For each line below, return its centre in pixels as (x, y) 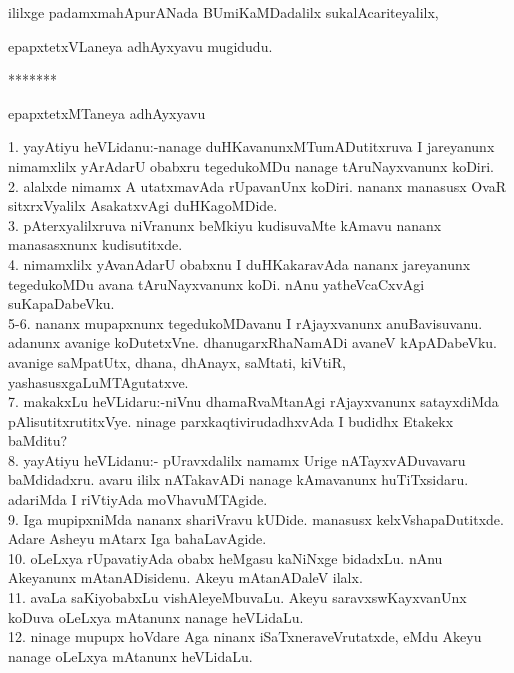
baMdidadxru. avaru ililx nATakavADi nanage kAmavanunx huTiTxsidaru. (238, 479)
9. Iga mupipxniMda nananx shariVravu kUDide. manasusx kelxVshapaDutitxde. (256, 518)
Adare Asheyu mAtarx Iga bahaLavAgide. (137, 538)
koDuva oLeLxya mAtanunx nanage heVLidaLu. (156, 616)
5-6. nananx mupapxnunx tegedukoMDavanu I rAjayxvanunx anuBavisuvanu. (245, 322)
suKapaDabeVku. (61, 303)
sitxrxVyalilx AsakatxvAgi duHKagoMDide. (143, 205)
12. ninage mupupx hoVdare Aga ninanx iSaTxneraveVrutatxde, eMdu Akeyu (245, 636)
